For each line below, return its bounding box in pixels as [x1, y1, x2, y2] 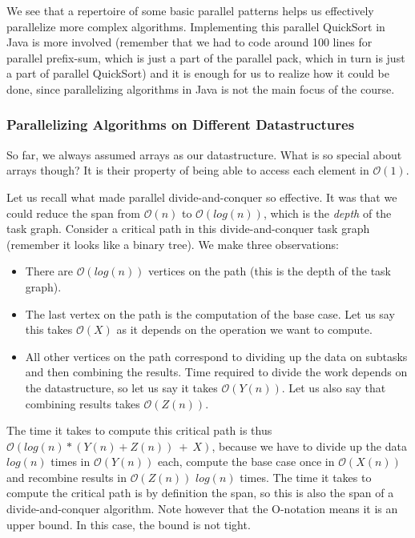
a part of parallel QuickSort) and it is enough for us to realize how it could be [6, 65, 389, 82]
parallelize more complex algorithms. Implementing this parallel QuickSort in [6, 18, 385, 34]
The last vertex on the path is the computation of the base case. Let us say [25, 305, 395, 322]
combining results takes [25, 395, 140, 412]
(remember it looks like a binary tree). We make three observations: [6, 235, 339, 252]
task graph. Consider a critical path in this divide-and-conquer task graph [6, 220, 370, 237]
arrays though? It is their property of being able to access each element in [6, 162, 369, 179]
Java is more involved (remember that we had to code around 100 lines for [6, 34, 373, 50]
